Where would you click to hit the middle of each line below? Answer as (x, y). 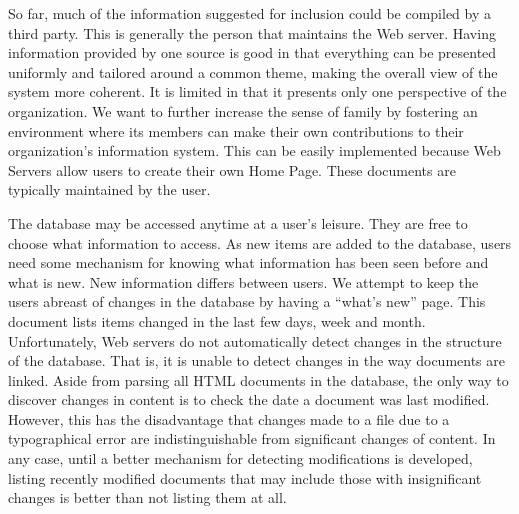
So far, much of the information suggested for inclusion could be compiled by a (249, 13)
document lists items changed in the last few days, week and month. (217, 320)
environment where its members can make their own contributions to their (236, 130)
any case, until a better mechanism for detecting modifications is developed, (240, 458)
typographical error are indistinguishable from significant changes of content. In (252, 438)
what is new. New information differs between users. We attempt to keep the (243, 281)
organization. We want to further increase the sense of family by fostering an (243, 110)
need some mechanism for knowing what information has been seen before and (248, 262)
